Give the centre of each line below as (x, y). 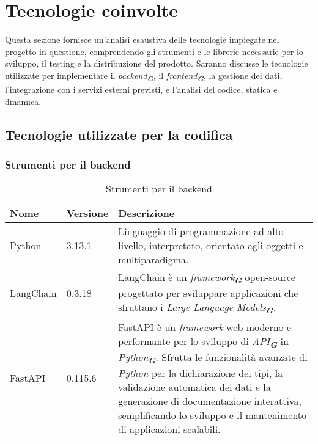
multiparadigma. (153, 260)
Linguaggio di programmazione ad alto (201, 231)
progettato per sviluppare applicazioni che (208, 293)
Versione (87, 213)
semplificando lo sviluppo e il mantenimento (213, 415)
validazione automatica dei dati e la (194, 387)
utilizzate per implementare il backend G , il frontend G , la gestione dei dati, (144, 76)
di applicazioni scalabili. (169, 429)
